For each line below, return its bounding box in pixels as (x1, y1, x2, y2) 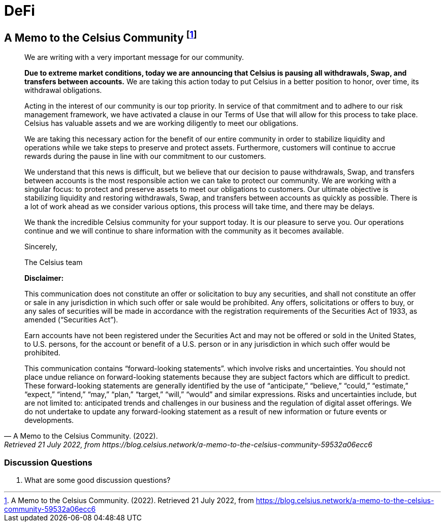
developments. (24, 416, 74, 425)
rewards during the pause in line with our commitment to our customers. (24, 152, 266, 161)
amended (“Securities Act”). (24, 315, 118, 324)
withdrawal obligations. (24, 86, 102, 95)
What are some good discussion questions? (24, 475, 171, 484)
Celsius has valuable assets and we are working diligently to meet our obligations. (24, 119, 298, 128)
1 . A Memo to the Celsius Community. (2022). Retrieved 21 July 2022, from (4, 496, 254, 505)
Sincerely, (24, 242, 57, 251)
